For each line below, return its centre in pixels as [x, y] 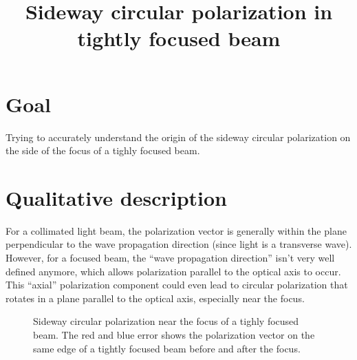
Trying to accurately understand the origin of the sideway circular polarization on [178, 137]
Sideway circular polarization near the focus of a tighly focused [166, 321]
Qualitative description [117, 197]
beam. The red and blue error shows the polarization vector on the [174, 334]
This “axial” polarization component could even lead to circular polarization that [177, 285]
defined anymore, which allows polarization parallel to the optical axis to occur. [173, 271]
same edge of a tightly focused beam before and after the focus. [167, 348]
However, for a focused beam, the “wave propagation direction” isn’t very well [170, 257]
